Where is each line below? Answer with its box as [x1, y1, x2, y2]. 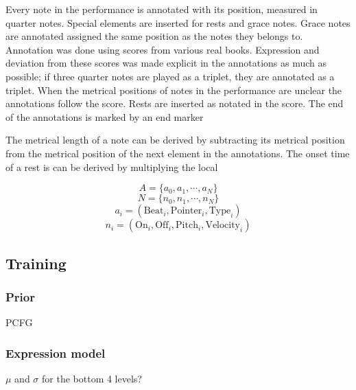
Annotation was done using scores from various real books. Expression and [5, 42, 320, 56]
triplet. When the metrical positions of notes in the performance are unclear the [5, 82, 342, 97]
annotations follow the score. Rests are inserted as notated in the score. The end [5, 96, 344, 111]
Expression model [5, 344, 106, 361]
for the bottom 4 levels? [42, 371, 142, 385]
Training [5, 252, 67, 273]
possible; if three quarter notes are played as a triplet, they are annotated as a [5, 69, 335, 83]
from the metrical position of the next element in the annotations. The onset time [5, 146, 350, 160]
